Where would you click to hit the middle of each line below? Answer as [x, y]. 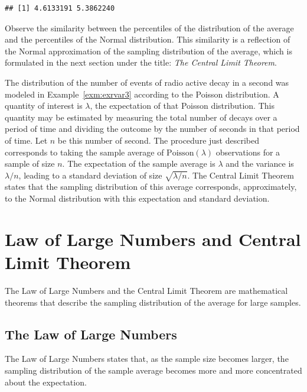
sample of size [30, 163]
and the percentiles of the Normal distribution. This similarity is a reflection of [148, 39]
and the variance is [260, 163]
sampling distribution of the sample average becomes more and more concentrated [153, 370]
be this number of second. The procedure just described [159, 140]
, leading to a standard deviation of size [90, 175]
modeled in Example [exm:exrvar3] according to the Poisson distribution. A [142, 94]
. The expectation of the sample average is [139, 163]
